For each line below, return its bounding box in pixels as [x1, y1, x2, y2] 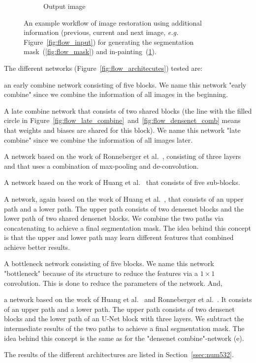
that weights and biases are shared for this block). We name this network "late [4, 124, 241, 135]
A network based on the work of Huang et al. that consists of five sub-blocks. [4, 177, 240, 187]
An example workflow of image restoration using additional [24, 17, 202, 28]
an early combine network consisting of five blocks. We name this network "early [4, 79, 247, 90]
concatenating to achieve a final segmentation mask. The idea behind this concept [4, 222, 251, 233]
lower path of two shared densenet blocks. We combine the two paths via [4, 213, 224, 223]
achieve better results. [4, 242, 70, 252]
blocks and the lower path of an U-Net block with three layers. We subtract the [4, 313, 244, 324]
